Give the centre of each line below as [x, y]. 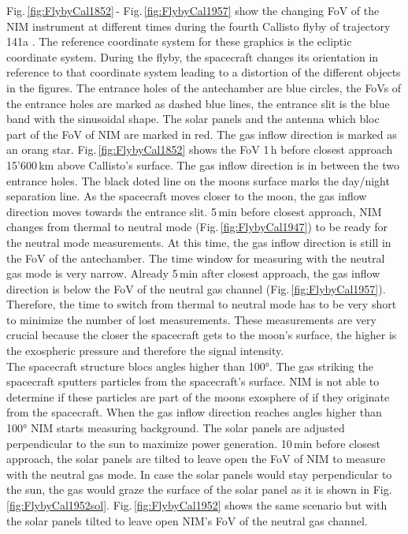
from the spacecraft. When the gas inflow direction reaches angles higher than [194, 412]
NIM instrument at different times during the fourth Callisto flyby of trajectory [198, 26]
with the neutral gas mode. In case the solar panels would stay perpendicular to [199, 474]
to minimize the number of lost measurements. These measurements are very [191, 319]
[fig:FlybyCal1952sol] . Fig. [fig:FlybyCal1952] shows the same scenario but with [197, 505]
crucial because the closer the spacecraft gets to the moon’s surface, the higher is [202, 335]
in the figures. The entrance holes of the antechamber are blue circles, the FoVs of [204, 87]
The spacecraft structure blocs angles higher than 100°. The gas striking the [190, 366]
